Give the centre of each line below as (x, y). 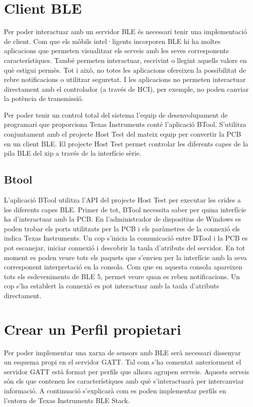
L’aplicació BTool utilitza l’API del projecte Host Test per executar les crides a (122, 200)
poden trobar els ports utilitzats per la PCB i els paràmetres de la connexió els (122, 228)
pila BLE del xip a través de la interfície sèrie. (73, 153)
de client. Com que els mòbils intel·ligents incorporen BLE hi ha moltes (112, 41)
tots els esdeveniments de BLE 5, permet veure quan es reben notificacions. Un (122, 276)
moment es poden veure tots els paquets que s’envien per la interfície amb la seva (126, 257)
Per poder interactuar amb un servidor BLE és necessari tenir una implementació (126, 31)
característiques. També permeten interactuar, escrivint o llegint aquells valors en (126, 60)
